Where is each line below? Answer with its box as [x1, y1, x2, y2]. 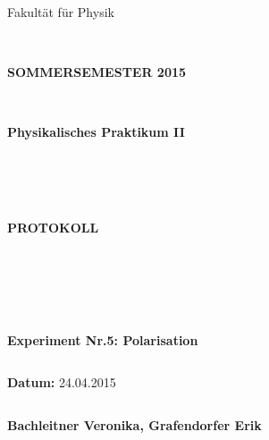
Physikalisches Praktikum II [7, 123, 185, 141]
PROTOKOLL [7, 217, 99, 236]
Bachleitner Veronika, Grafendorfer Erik [7, 415, 262, 434]
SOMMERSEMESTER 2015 [7, 63, 187, 81]
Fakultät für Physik [7, 3, 114, 21]
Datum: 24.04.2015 [7, 373, 116, 392]
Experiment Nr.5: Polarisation [7, 330, 198, 349]
